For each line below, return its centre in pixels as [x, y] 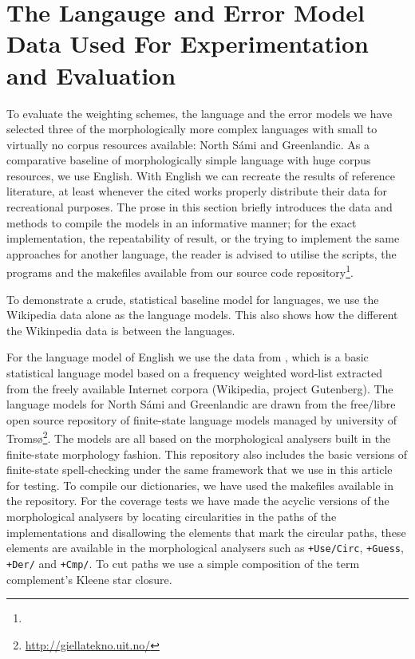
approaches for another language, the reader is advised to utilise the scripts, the [202, 253]
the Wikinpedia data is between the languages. [121, 330]
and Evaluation [91, 75]
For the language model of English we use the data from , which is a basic [188, 357]
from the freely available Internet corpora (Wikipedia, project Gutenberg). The [200, 388]
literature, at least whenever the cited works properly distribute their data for [197, 191]
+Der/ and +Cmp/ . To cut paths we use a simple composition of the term [183, 563]
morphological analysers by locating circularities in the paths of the [172, 517]
